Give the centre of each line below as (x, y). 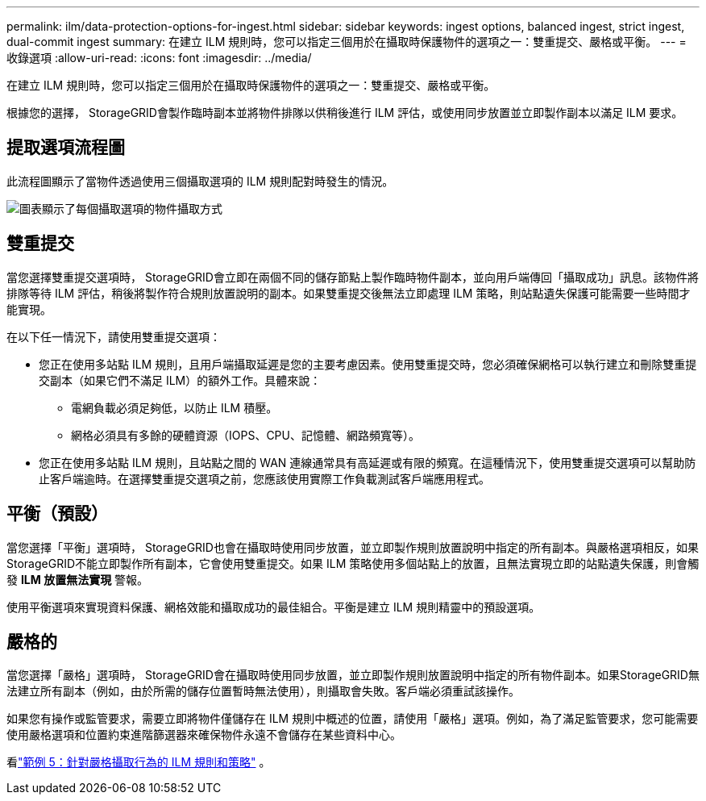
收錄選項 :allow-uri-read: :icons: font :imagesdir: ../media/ (159, 58)
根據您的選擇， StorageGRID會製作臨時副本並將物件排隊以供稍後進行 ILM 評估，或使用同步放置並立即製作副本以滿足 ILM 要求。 (345, 113)
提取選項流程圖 (66, 148)
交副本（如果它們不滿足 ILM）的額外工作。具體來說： (180, 380)
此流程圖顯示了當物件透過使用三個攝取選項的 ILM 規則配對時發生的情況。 (200, 181)
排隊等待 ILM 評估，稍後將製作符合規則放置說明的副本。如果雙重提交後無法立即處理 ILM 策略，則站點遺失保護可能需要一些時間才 (349, 293)
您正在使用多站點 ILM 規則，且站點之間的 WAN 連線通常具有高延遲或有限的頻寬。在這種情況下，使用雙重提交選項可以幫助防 (368, 462)
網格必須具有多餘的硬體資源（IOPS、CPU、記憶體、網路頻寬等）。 (245, 435)
